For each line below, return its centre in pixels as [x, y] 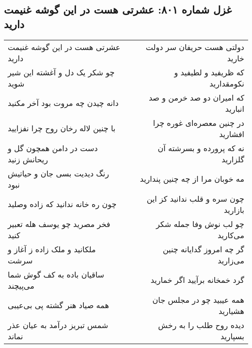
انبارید [235, 108]
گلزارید [233, 159]
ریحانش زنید [28, 159]
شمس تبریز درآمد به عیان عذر [58, 325]
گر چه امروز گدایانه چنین [203, 249]
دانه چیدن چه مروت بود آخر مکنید [63, 103]
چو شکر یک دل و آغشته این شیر [61, 72]
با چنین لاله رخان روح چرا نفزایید [62, 128]
